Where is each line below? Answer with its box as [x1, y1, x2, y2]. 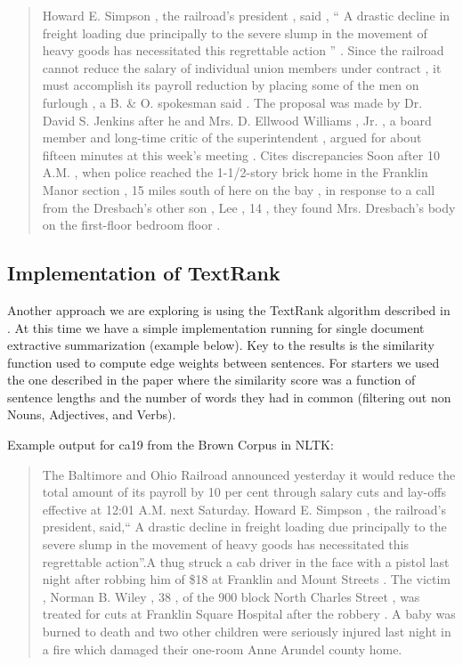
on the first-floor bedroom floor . [42, 215, 221, 234]
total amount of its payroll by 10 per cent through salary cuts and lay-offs [42, 483, 446, 501]
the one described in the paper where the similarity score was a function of [7, 370, 416, 389]
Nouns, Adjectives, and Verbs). [7, 405, 176, 424]
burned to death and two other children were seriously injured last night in [42, 622, 451, 641]
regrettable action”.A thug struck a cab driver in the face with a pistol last [42, 552, 450, 571]
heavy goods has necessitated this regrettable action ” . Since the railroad [42, 41, 444, 60]
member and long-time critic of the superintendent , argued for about [42, 128, 422, 147]
